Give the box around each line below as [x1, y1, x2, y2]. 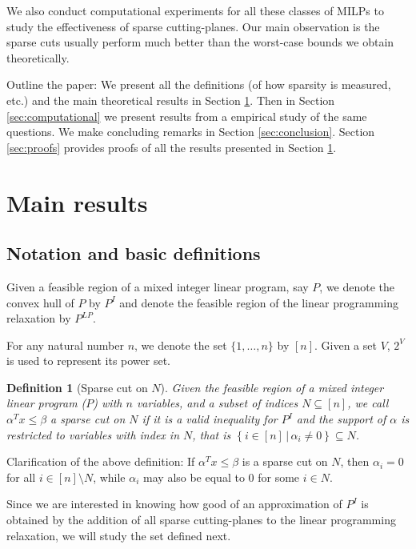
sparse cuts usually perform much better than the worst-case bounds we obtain [6, 34, 394, 50]
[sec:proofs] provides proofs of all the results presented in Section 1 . [6, 138, 337, 155]
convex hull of [6, 294, 74, 311]
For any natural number [6, 336, 124, 353]
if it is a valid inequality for [142, 411, 278, 427]
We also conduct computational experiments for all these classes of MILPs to [6, 2, 384, 18]
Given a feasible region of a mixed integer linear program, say [6, 278, 309, 295]
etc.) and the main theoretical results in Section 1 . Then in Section [6, 91, 335, 108]
